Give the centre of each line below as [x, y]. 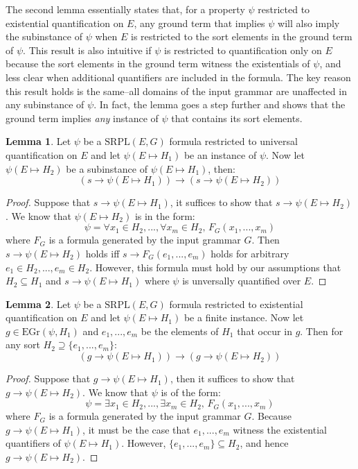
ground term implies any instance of [82, 118]
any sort [23, 344]
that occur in [265, 331]
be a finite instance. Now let [244, 317]
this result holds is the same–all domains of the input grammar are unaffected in [176, 91]
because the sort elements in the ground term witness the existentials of [158, 63]
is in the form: [165, 215]
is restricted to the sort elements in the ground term [242, 36]
